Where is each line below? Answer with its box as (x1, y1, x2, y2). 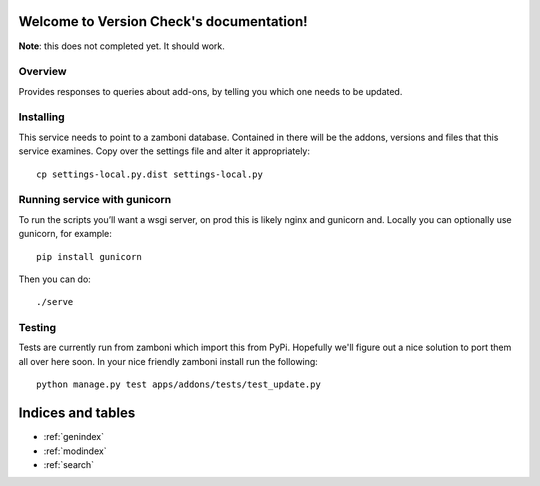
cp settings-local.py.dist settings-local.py (36, 168, 264, 180)
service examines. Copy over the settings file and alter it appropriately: (18, 145, 310, 157)
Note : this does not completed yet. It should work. (18, 40, 225, 52)
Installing (18, 110, 65, 124)
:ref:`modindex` (43, 445, 107, 457)
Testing (18, 321, 57, 335)
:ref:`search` (43, 458, 95, 470)
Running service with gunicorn (18, 193, 172, 207)
